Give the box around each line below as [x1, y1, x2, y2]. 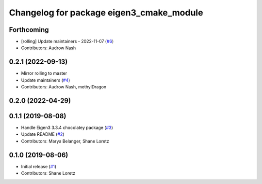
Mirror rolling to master [21, 71, 67, 76]
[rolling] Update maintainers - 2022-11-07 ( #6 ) [21, 39, 114, 44]
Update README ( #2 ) [21, 131, 65, 137]
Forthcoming [9, 26, 49, 34]
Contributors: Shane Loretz [21, 170, 75, 176]
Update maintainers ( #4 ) [21, 77, 70, 83]
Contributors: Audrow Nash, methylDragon [21, 84, 107, 90]
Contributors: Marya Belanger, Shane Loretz [21, 138, 109, 144]
